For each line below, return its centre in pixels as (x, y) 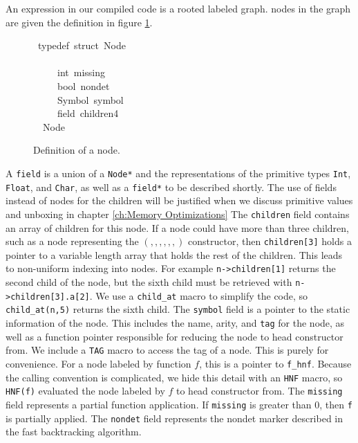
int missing (81, 72)
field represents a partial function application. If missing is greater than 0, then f (179, 404)
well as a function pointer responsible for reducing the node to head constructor (175, 336)
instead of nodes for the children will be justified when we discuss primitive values (179, 200)
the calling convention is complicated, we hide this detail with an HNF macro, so (174, 377)
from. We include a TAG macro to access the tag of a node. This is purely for (167, 350)
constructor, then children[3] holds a (270, 241)
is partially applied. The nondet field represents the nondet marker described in (175, 418)
